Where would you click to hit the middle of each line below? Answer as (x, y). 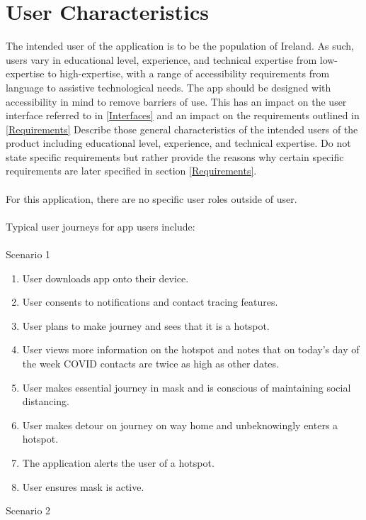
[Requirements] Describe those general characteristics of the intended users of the (182, 129)
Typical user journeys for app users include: (101, 226)
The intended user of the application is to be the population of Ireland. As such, (180, 46)
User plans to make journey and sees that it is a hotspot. (146, 325)
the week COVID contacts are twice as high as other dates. (150, 363)
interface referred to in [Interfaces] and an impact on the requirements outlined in (183, 115)
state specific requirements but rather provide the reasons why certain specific (175, 156)
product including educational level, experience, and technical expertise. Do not (178, 143)
